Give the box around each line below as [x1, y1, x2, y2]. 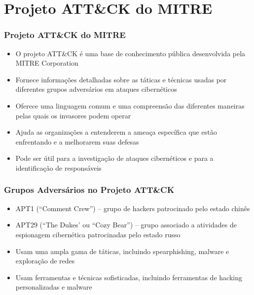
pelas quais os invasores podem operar [15, 110, 131, 120]
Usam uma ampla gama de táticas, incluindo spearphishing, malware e [15, 246, 229, 256]
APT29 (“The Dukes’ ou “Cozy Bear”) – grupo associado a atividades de [15, 220, 237, 230]
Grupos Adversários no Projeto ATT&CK [4, 184, 175, 196]
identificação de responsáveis [15, 162, 102, 173]
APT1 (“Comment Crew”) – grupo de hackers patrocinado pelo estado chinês [15, 203, 250, 213]
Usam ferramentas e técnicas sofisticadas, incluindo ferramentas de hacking [15, 272, 242, 282]
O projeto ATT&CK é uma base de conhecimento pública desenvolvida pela [15, 48, 246, 58]
